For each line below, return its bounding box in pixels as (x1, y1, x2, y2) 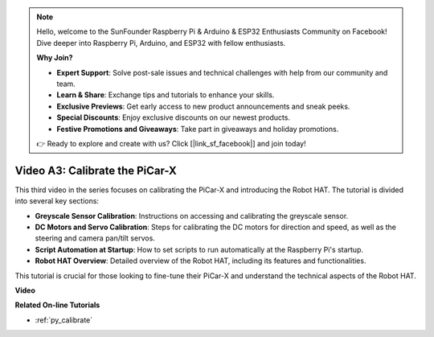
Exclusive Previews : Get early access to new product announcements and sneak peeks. (56, 101, 350, 111)
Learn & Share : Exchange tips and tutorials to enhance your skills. (56, 90, 275, 100)
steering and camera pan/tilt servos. (35, 233, 156, 243)
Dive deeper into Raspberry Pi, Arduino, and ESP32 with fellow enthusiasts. (36, 38, 286, 47)
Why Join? (36, 53, 73, 63)
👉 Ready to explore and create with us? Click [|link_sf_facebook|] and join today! (36, 138, 306, 148)
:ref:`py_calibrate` (35, 314, 93, 325)
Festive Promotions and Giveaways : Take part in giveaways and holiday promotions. (56, 124, 339, 134)
